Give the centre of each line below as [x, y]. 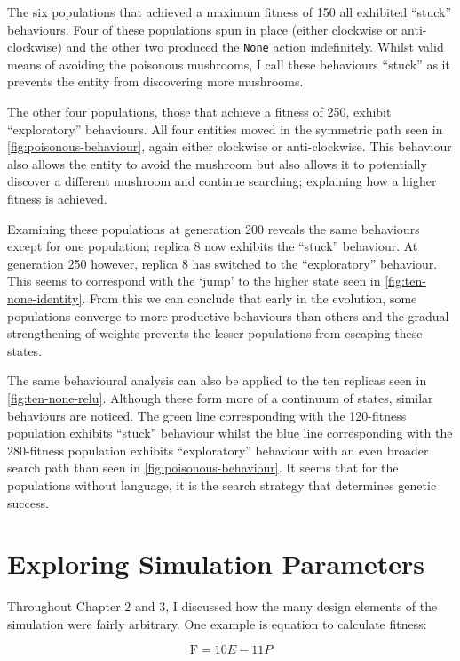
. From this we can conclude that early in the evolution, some [250, 298]
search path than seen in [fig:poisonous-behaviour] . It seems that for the [203, 468]
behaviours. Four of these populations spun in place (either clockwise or [202, 29]
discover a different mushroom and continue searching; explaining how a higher [222, 181]
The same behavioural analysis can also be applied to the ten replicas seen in [217, 380]
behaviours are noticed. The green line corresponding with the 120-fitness [207, 415]
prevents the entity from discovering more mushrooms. [155, 81]
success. [28, 502]
